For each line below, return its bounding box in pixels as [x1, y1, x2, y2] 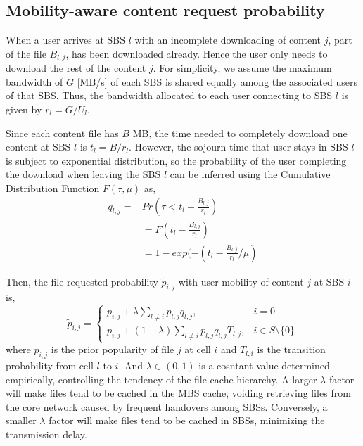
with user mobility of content [178, 274, 304, 288]
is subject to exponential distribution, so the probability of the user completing [6, 153, 347, 167]
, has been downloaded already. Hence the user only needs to [65, 46, 328, 60]
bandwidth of [6, 74, 63, 89]
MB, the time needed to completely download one [132, 125, 348, 140]
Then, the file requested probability [6, 274, 158, 288]
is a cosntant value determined [198, 358, 330, 373]
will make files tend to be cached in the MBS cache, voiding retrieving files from [6, 386, 351, 400]
